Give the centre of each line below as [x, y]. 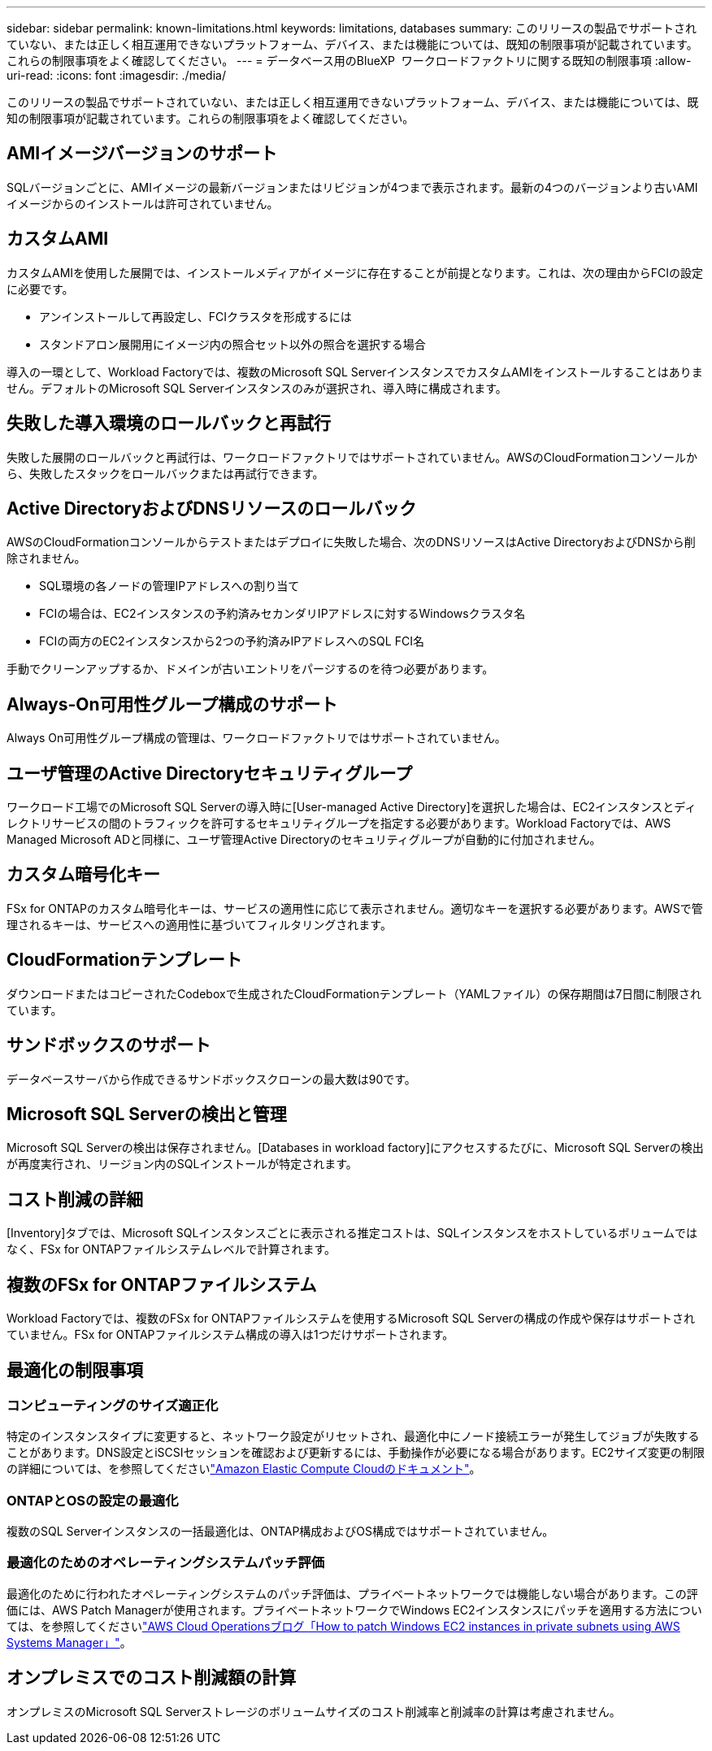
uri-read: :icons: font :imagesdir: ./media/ [116, 75]
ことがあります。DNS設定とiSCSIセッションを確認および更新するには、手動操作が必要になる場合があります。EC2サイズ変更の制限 [356, 1453]
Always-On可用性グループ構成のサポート [172, 704]
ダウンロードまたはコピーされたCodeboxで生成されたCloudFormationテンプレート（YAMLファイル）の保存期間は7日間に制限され [354, 993]
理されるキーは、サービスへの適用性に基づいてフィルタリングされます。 [199, 924]
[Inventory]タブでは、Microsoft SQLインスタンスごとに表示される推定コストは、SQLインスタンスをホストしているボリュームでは [352, 1233]
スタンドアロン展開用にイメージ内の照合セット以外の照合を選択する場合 [232, 344]
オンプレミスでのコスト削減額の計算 [152, 1678]
